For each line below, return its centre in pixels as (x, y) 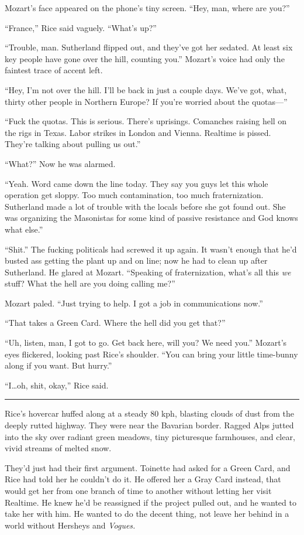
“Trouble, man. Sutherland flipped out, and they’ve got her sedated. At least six (149, 47)
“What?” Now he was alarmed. (60, 163)
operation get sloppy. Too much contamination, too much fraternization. (134, 195)
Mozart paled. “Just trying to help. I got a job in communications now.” (134, 303)
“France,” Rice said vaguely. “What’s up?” (81, 27)
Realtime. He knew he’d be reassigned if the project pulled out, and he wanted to (151, 502)
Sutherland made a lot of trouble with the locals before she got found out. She (145, 206)
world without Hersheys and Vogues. (70, 525)
